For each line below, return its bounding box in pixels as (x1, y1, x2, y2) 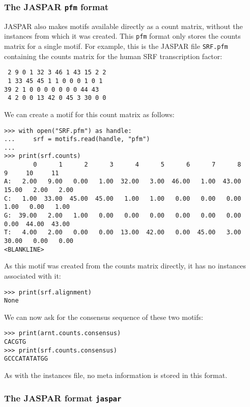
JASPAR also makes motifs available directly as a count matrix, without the (4, 20, 243, 31)
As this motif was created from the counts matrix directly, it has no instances (4, 260, 246, 271)
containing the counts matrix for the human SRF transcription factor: (4, 50, 223, 61)
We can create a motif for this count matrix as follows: (4, 108, 175, 119)
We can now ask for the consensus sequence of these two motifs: (4, 311, 203, 322)
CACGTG (4, 338, 26, 346)
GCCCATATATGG (4, 355, 48, 363)
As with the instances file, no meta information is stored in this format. (4, 370, 228, 381)
